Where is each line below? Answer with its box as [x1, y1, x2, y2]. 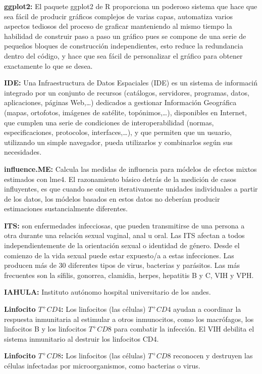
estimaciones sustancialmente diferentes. [4, 203, 128, 214]
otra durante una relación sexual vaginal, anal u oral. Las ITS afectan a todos [4, 230, 245, 241]
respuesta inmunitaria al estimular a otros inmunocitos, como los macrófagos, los [4, 313, 254, 324]
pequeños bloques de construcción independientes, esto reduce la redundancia [4, 40, 243, 51]
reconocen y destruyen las [173, 350, 253, 361]
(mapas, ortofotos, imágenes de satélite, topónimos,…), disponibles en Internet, [4, 107, 247, 117]
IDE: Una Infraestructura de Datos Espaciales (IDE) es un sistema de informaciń [4, 77, 258, 88]
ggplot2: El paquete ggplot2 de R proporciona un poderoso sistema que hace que [4, 1, 257, 11]
